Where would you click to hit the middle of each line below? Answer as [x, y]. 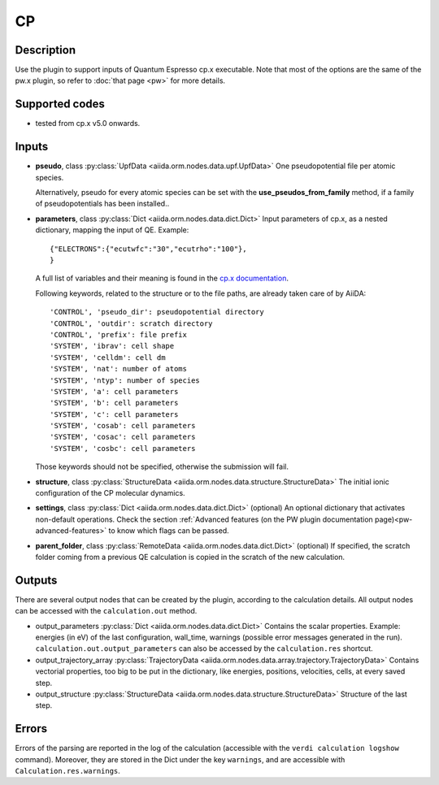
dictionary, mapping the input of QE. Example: [112, 230]
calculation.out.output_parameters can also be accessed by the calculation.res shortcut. [204, 648]
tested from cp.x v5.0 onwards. [88, 124]
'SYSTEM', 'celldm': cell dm [108, 357]
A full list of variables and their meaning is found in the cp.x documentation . [162, 278]
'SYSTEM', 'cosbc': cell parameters [123, 448]
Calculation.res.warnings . [68, 771]
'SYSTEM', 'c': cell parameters [114, 414]
